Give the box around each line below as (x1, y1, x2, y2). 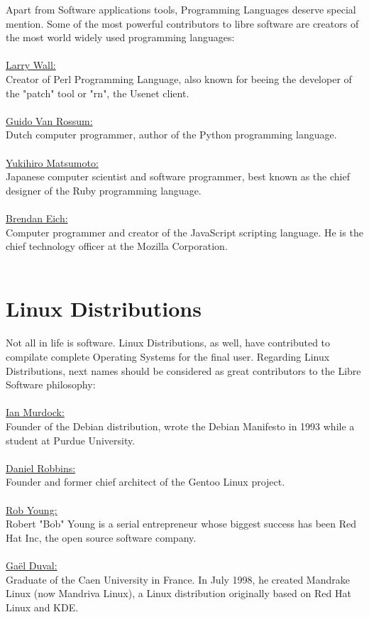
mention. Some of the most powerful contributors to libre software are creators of (6, 16, 359, 31)
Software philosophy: (6, 377, 96, 392)
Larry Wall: (6, 58, 56, 72)
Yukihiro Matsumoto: (6, 155, 99, 170)
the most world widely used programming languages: (6, 30, 235, 45)
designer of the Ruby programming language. (6, 182, 202, 197)
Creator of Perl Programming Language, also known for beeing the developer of (6, 71, 352, 86)
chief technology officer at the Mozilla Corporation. (6, 239, 228, 253)
